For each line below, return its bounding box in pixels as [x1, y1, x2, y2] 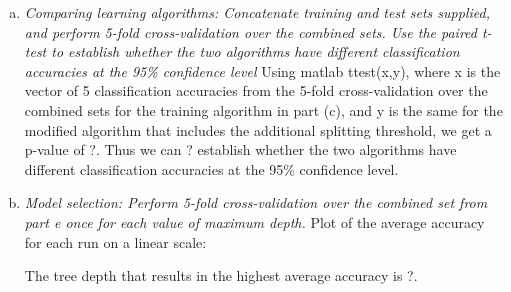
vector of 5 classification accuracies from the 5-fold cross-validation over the [24, 80, 488, 101]
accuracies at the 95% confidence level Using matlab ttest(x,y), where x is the [24, 60, 501, 81]
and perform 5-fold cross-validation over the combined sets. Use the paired [24, 21, 477, 42]
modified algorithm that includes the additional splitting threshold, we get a [24, 119, 492, 140]
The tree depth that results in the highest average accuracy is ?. [24, 265, 418, 286]
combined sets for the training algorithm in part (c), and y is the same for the [24, 99, 503, 120]
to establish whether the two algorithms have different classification [51, 41, 460, 62]
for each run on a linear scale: [24, 231, 207, 252]
